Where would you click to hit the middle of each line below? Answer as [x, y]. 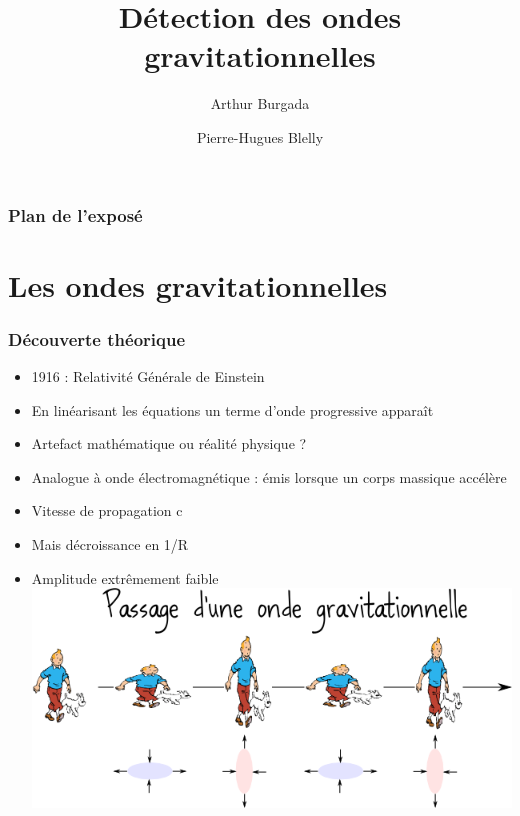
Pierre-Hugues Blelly [260, 136]
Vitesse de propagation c [107, 510]
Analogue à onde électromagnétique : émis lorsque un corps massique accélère [269, 476]
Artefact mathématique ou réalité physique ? [169, 443]
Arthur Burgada [260, 103]
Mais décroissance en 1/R [110, 543]
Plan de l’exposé [75, 214]
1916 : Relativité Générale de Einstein [148, 376]
